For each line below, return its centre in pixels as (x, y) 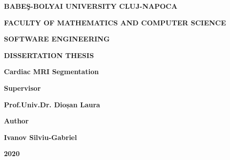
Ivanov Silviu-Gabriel (41, 137)
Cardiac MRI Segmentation (52, 71)
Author (16, 121)
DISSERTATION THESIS (49, 55)
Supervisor (22, 88)
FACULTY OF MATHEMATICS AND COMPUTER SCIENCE (115, 22)
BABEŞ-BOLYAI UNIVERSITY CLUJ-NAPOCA (91, 6)
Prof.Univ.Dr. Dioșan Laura (52, 104)
